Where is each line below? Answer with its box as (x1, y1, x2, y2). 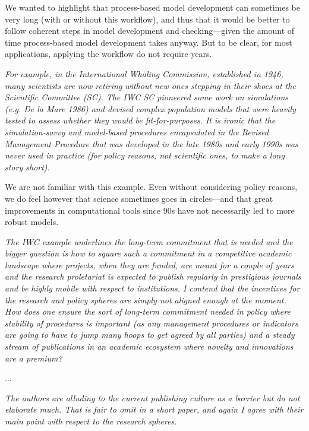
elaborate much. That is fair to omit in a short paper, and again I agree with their (5, 403, 304, 416)
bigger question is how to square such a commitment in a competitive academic (5, 247, 292, 259)
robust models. (5, 215, 59, 228)
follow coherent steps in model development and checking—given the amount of (5, 24, 295, 37)
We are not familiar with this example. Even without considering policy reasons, (5, 180, 298, 193)
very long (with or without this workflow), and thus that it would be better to (5, 12, 290, 25)
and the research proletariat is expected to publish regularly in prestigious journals (5, 270, 301, 283)
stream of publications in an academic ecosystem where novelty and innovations (5, 340, 294, 353)
